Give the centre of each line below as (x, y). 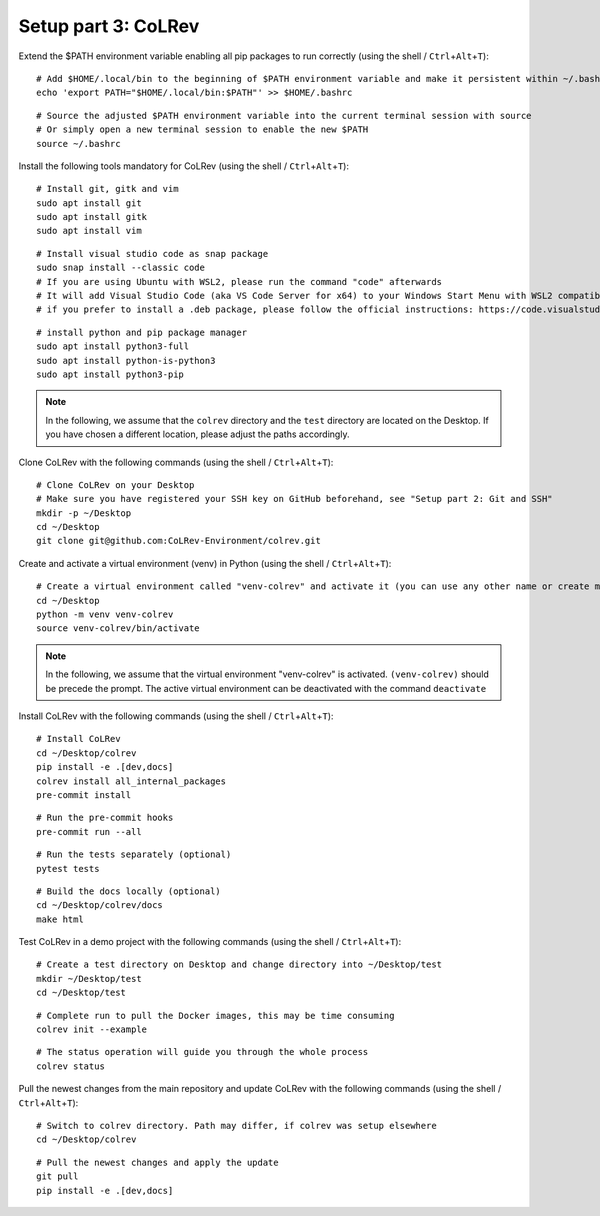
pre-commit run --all (89, 831)
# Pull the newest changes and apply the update (157, 1162)
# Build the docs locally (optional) (129, 891)
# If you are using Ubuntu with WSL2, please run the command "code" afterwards (239, 281)
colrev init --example (92, 1029)
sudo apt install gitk (92, 217)
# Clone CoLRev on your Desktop (115, 484)
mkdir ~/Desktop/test (89, 978)
